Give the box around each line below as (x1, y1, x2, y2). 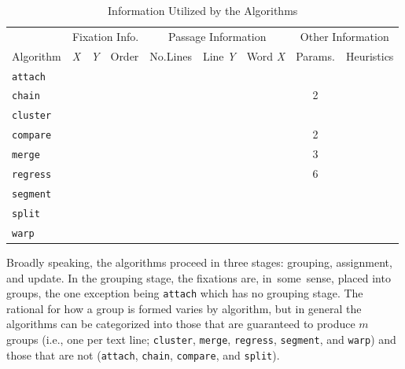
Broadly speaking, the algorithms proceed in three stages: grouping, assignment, (6, 253, 392, 270)
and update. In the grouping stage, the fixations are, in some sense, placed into (6, 269, 391, 286)
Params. (296, 47, 335, 64)
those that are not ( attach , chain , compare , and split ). (6, 346, 280, 363)
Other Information (300, 28, 389, 44)
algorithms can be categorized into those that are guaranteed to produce (6, 315, 355, 332)
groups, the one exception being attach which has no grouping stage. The (6, 285, 363, 301)
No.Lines (149, 47, 192, 64)
